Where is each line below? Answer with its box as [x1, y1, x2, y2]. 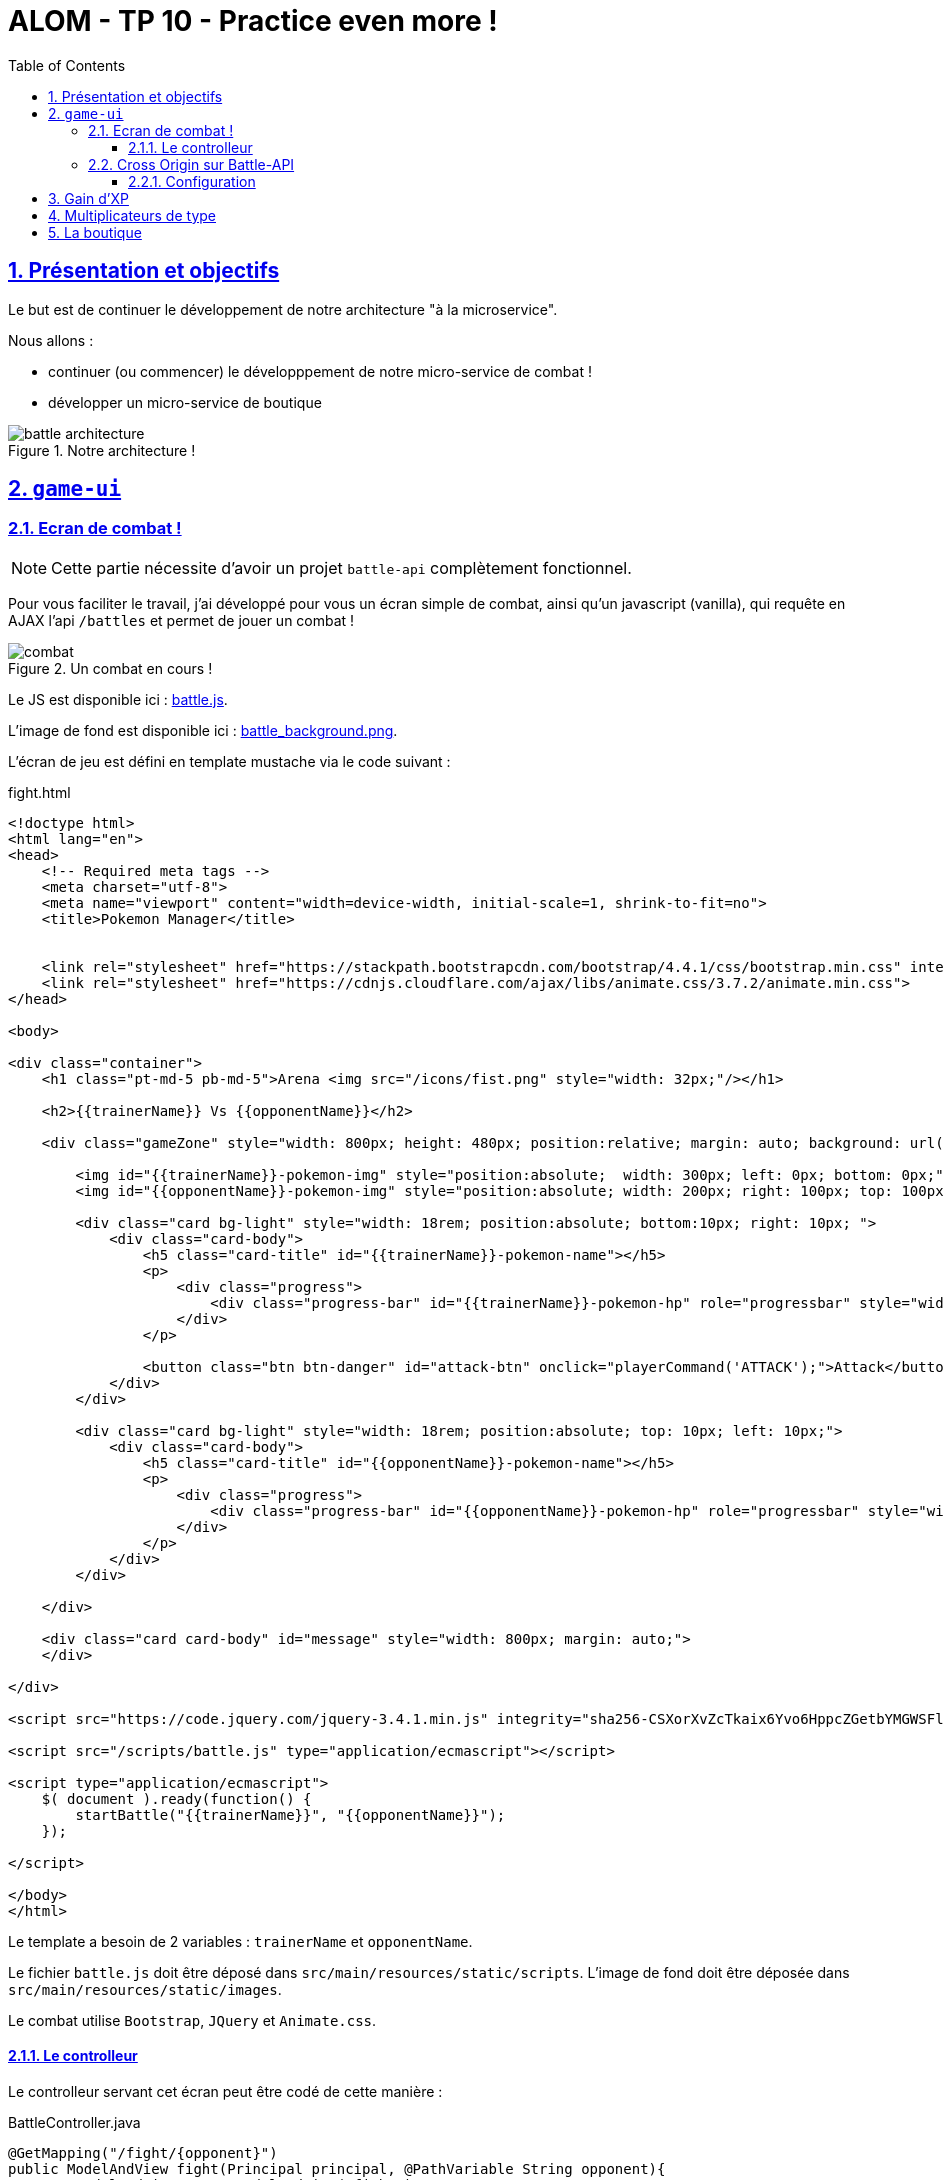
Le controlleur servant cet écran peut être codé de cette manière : [8, 2083, 443, 2101]
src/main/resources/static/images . [8, 1980, 282, 1998]
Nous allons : [8, 331, 94, 349]
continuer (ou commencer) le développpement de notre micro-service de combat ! [48, 362, 592, 380]
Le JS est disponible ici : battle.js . [8, 690, 228, 708]
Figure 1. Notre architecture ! [8, 441, 196, 459]
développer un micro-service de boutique [48, 393, 322, 411]
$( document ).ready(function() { [41, 1790, 312, 1807]
